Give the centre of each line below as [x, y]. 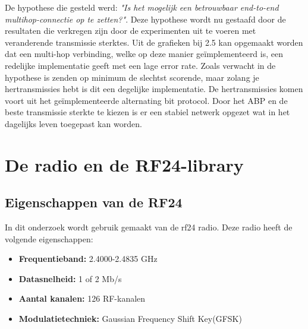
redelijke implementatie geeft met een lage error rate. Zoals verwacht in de [140, 65]
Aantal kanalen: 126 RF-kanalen [82, 298]
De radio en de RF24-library [124, 164]
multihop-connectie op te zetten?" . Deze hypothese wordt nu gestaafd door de [145, 19]
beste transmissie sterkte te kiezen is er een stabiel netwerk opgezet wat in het [147, 112]
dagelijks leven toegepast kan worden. [73, 123]
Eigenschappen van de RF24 [94, 202]
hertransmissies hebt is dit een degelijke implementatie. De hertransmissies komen [154, 89]
